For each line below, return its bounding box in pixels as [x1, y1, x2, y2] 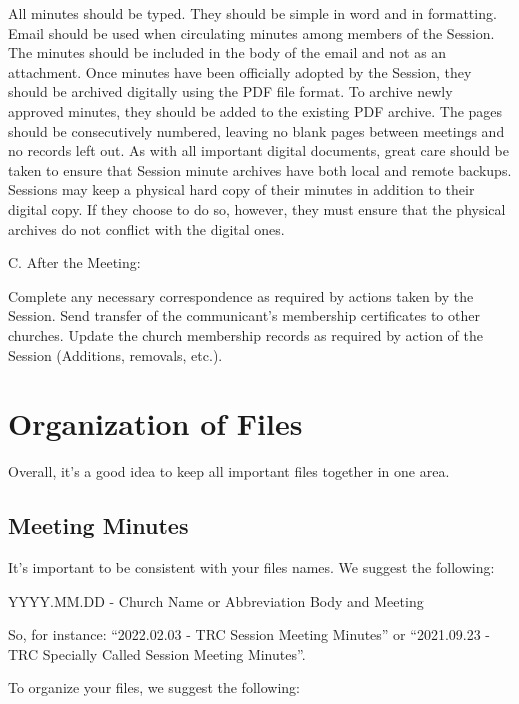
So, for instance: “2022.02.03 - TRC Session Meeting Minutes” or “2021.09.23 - [8, 624, 490, 645]
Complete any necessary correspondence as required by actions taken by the [8, 285, 474, 306]
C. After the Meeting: [8, 252, 141, 273]
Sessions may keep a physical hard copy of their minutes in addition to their [8, 179, 475, 200]
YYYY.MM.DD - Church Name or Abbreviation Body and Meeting [8, 590, 424, 611]
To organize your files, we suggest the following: [8, 677, 300, 698]
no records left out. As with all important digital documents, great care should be [8, 140, 510, 161]
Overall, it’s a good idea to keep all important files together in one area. [8, 461, 450, 482]
